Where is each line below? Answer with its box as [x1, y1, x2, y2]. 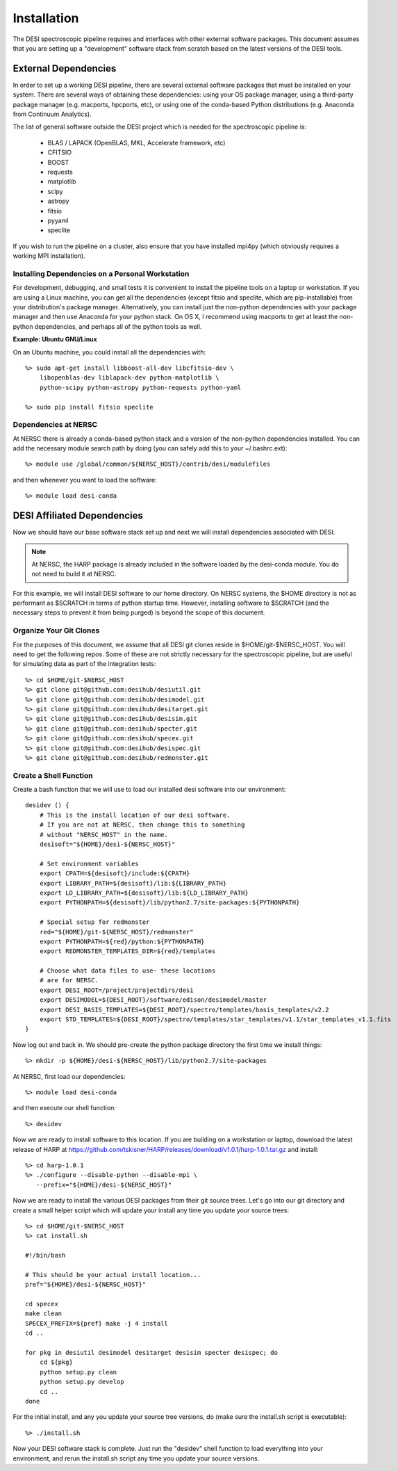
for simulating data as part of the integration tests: [13, 660, 156, 668]
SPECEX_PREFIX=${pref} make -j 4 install [25, 1319, 168, 1327]
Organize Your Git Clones [13, 626, 100, 635]
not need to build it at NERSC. [31, 570, 117, 578]
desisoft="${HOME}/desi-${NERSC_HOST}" [39, 840, 176, 848]
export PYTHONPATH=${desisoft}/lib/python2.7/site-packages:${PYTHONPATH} [39, 899, 300, 907]
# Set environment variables [39, 859, 139, 868]
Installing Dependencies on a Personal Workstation [13, 268, 190, 278]
